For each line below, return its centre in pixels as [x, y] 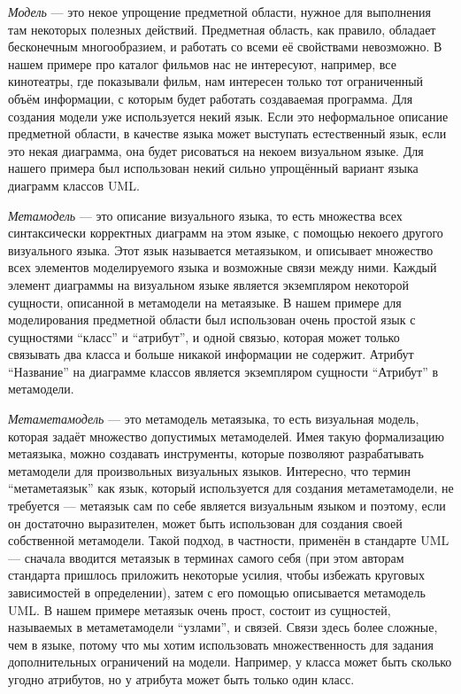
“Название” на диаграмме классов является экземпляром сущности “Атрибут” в [223, 371]
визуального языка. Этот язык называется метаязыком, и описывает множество [221, 250]
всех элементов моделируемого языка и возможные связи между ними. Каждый [223, 267]
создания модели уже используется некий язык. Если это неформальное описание [228, 116]
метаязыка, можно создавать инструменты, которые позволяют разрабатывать [216, 453]
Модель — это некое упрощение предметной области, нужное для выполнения [219, 12]
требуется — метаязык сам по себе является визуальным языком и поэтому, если [227, 506]
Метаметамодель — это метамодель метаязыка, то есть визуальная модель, [214, 419]
